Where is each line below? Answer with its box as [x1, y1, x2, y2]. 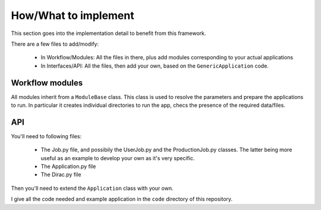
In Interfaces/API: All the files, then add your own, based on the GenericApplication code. [40, 62, 269, 69]
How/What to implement [11, 9, 134, 22]
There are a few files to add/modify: [11, 40, 99, 47]
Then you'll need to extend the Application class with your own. [11, 184, 174, 192]
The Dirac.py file [40, 171, 81, 178]
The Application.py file [40, 163, 96, 170]
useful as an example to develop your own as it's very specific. [40, 154, 195, 161]
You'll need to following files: [11, 132, 82, 139]
